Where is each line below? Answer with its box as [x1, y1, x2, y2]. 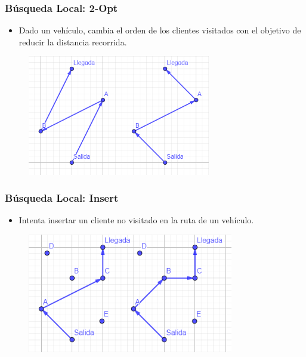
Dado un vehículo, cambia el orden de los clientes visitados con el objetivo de [18, 24, 301, 36]
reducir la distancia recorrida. [18, 35, 127, 48]
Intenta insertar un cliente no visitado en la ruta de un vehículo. [18, 214, 254, 226]
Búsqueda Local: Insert [5, 190, 119, 205]
